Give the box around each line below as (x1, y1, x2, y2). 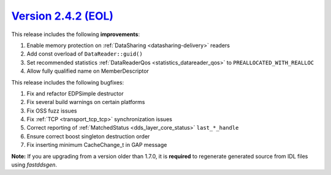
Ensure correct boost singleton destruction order (26, 132, 150, 140)
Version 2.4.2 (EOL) (11, 9, 113, 23)
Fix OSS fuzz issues (26, 107, 77, 114)
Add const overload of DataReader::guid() (26, 50, 143, 58)
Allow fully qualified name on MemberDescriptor (26, 67, 150, 75)
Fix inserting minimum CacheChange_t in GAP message (26, 141, 167, 149)
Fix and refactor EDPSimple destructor (26, 89, 124, 97)
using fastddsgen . (11, 161, 58, 168)
